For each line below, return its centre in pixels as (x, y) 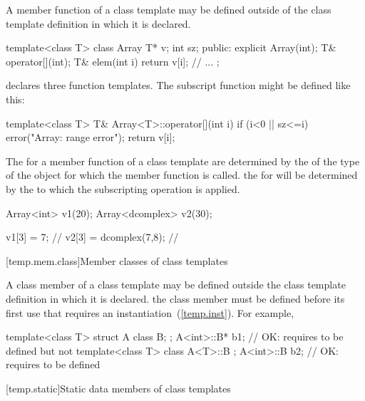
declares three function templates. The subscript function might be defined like (178, 85)
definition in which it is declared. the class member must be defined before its (175, 298)
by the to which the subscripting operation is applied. (123, 188)
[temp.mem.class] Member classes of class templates (117, 260)
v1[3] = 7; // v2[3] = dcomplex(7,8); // (92, 237)
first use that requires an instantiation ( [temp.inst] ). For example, (150, 312)
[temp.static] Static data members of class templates (118, 388)
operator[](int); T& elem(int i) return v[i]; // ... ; (113, 61)
